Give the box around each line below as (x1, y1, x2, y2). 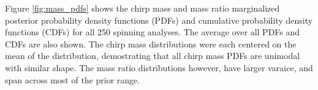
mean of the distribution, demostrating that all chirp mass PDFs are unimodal (5, 49, 300, 62)
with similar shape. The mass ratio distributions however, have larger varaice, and (5, 61, 313, 74)
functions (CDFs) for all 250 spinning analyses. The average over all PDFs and (5, 26, 300, 38)
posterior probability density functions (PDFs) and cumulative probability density (5, 13, 313, 26)
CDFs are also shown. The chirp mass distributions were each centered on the (5, 37, 297, 50)
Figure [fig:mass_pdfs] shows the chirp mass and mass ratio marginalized (5, 2, 280, 14)
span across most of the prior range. (5, 73, 140, 86)
